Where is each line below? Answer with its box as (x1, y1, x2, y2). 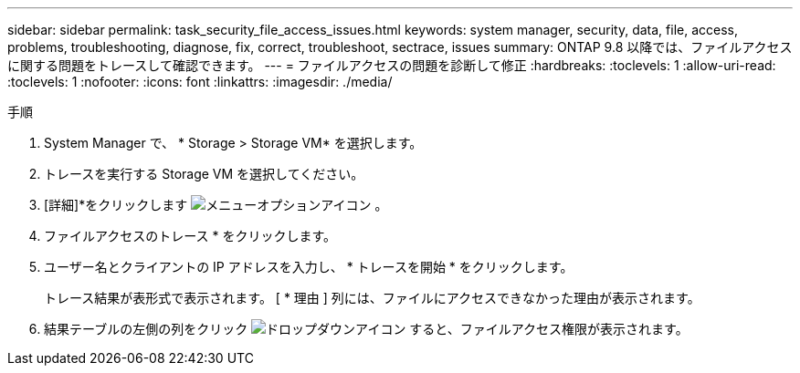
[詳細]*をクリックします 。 (44, 197, 388, 212)
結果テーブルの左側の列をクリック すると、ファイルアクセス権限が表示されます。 (44, 321, 689, 337)
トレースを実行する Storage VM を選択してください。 (44, 166, 364, 181)
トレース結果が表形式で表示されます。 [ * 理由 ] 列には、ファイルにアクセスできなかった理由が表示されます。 (44, 290, 700, 306)
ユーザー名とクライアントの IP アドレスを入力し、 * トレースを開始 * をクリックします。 (44, 259, 574, 275)
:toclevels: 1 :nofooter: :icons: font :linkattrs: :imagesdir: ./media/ (7, 74, 393, 89)
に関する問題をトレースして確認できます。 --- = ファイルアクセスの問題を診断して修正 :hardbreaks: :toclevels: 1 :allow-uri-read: (7, 57, 776, 73)
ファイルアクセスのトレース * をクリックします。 (44, 228, 337, 243)
